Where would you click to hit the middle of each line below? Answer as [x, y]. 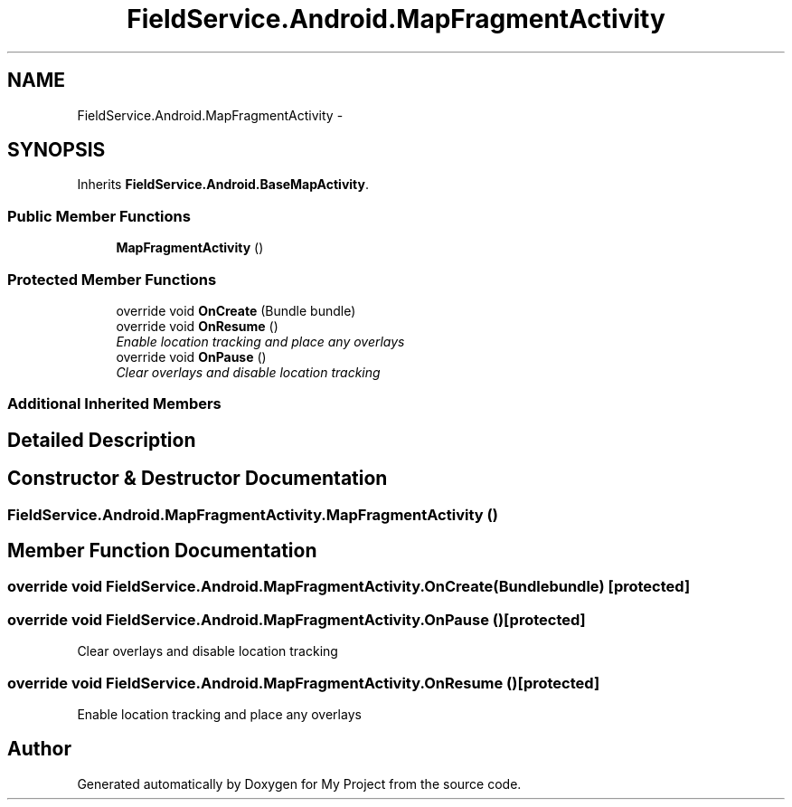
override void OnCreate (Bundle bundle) [236, 310]
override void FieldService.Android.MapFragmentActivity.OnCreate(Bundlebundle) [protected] [349, 587]
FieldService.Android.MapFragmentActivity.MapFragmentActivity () [253, 514]
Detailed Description [102, 440]
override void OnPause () [191, 356]
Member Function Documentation [162, 551]
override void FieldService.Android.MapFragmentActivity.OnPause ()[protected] [297, 619]
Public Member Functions [99, 216]
